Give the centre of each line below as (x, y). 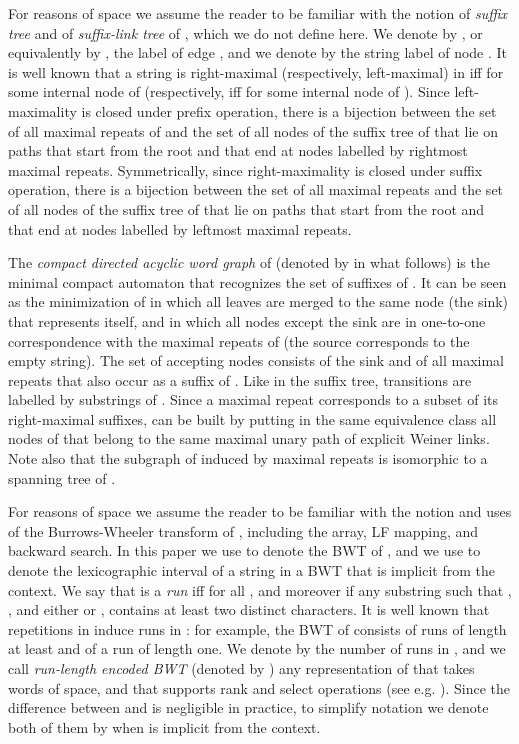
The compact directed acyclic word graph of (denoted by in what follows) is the (249, 262)
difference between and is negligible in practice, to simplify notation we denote (248, 707)
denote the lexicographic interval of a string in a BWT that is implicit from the (252, 570)
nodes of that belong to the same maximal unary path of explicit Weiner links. (249, 438)
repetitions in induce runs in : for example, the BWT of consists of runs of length (257, 628)
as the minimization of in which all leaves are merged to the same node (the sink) (258, 301)
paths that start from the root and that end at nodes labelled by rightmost (238, 150)
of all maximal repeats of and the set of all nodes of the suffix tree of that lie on (253, 130)
